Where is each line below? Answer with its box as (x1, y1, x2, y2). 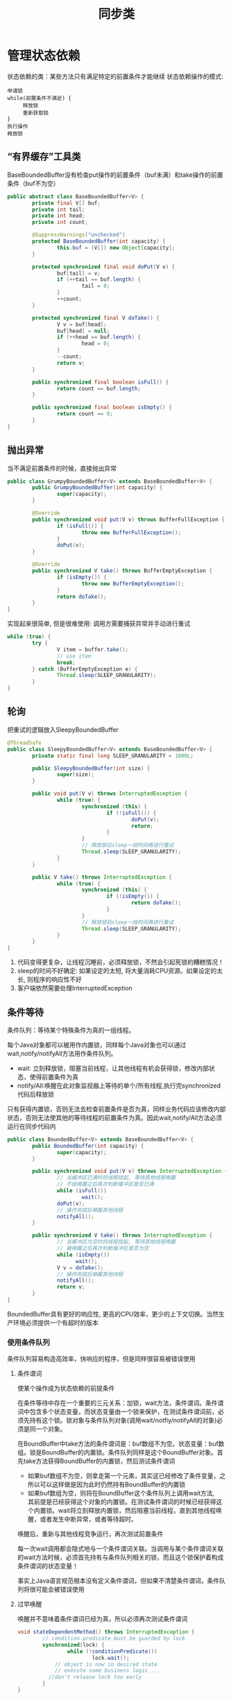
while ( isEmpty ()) (56, 1251, 110, 1258)
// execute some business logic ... (54, 1667, 161, 1674)
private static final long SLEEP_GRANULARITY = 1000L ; (32, 752, 194, 759)
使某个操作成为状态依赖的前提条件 (17, 1384, 115, 1393)
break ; (56, 659, 76, 666)
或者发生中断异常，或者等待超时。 (40, 1515, 137, 1523)
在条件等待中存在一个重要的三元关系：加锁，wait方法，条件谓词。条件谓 (17, 1399, 224, 1407)
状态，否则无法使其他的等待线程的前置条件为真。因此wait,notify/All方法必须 (7, 1113, 223, 1122)
